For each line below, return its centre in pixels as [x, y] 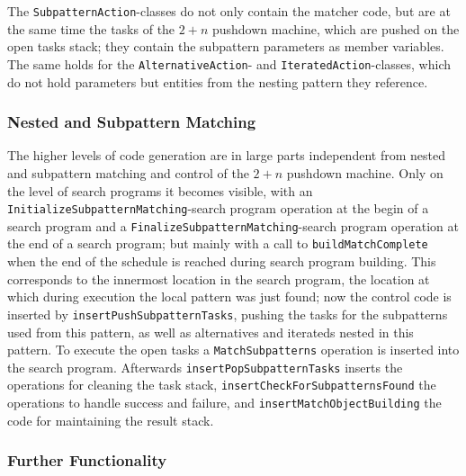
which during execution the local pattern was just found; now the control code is [229, 296]
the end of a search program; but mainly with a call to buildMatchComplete [218, 243]
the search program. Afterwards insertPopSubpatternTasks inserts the [205, 367]
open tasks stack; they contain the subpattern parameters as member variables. [226, 46]
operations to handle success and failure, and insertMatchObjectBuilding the [224, 403]
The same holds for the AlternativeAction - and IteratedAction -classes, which [229, 63]
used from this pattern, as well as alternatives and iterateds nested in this [211, 332]
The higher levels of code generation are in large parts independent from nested [226, 155]
